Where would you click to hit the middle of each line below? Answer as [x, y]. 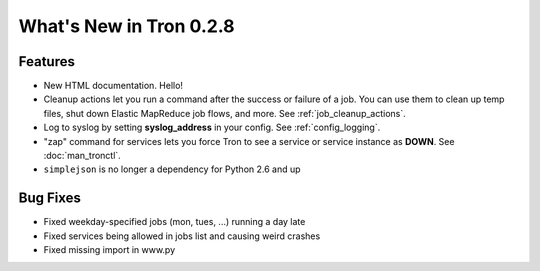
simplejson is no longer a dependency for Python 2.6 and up [172, 169]
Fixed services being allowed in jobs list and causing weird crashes [182, 236]
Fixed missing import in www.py [109, 250]
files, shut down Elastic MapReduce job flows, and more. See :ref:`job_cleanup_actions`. [225, 113]
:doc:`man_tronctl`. [82, 156]
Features [46, 61]
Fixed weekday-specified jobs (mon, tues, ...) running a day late [174, 222]
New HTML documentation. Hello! [113, 86]
